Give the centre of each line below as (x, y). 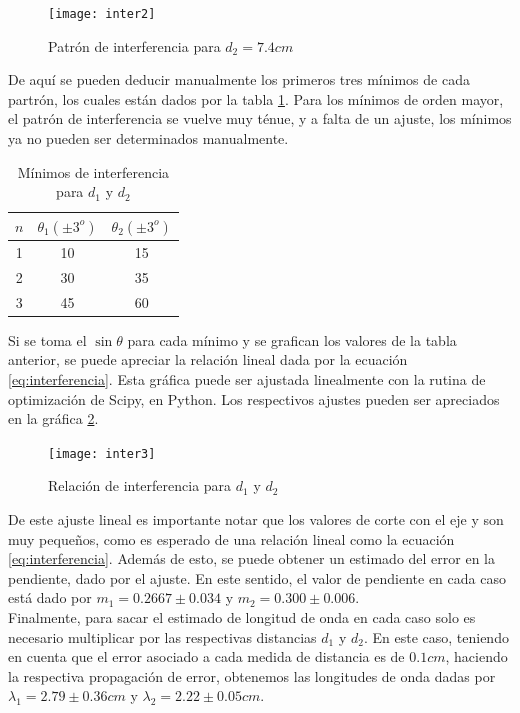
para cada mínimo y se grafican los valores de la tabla (292, 339)
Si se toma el (47, 339)
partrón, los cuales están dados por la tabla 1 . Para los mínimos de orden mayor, (256, 98)
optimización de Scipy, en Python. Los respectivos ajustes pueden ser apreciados (254, 398)
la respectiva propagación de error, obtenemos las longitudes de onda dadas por (252, 675)
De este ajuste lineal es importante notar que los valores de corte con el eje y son (256, 519)
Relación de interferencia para (140, 485)
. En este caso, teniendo (436, 636)
